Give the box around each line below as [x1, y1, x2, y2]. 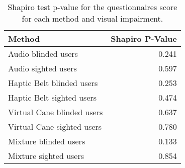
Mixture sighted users [8, 150, 84, 161]
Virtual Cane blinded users [8, 106, 103, 118]
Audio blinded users [8, 48, 78, 59]
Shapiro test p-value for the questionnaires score [8, 1, 177, 13]
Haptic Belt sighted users [8, 92, 97, 103]
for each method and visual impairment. [22, 13, 163, 24]
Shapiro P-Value [111, 33, 177, 44]
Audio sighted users [8, 62, 77, 74]
